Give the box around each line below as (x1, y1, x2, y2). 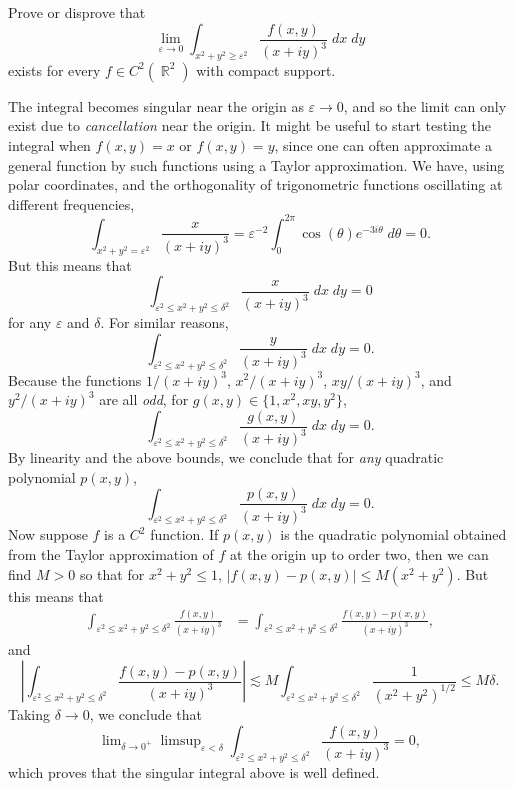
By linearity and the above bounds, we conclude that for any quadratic (8, 446, 444, 467)
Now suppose (8, 524, 88, 545)
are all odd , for (99, 389, 189, 410)
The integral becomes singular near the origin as (8, 95, 304, 116)
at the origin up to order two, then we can (230, 544, 489, 564)
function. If (150, 524, 219, 545)
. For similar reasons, (100, 312, 229, 333)
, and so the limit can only (343, 95, 507, 116)
